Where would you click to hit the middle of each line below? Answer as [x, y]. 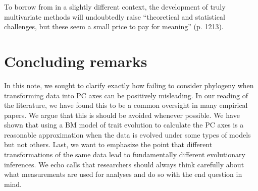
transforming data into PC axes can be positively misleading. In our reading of [126, 95]
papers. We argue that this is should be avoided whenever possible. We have [122, 115]
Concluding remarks [76, 61]
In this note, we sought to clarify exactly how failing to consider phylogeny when [129, 85]
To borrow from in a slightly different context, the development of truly [115, 7]
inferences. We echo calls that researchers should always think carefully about [124, 164]
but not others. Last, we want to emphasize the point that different [108, 144]
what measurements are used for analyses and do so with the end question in [123, 174]
